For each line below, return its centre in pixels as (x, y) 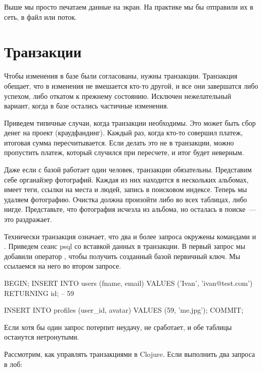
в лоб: (13, 364)
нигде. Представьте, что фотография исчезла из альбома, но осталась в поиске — (130, 209)
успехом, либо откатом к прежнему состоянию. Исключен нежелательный (118, 96)
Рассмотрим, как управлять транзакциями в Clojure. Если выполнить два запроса (130, 354)
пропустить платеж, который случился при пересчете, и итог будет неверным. (124, 152)
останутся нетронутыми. (42, 337)
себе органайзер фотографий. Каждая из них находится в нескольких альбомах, (126, 179)
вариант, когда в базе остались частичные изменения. (86, 106)
